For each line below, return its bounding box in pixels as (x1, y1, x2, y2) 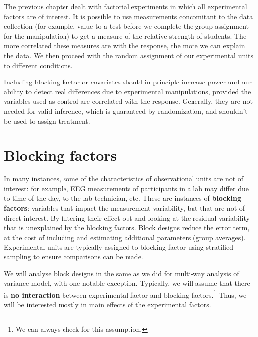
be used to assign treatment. (4, 115, 90, 126)
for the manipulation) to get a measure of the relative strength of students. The (4, 30, 247, 41)
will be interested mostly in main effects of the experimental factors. (4, 299, 211, 310)
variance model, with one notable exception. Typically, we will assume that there (4, 278, 250, 288)
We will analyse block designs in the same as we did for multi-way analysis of (4, 268, 239, 278)
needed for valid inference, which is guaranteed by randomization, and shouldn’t (4, 105, 248, 116)
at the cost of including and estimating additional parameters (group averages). (4, 232, 246, 242)
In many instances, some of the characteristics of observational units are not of (4, 173, 244, 184)
